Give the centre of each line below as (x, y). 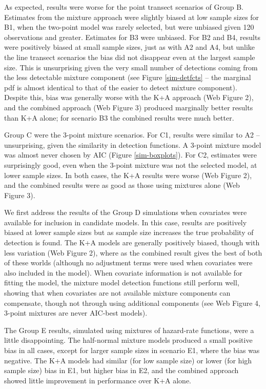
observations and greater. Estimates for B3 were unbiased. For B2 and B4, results (132, 37)
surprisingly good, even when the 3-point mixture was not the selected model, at (131, 164)
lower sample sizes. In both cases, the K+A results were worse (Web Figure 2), (128, 175)
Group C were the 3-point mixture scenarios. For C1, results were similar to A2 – (132, 135)
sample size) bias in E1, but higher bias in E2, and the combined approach (121, 370)
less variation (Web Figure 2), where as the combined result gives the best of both (133, 252)
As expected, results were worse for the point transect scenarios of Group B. (124, 7)
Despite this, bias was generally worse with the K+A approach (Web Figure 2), (129, 97)
